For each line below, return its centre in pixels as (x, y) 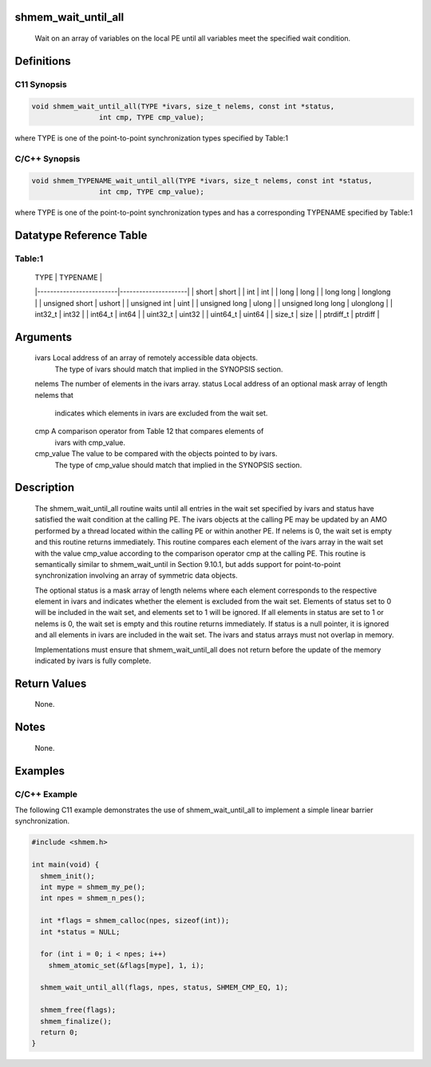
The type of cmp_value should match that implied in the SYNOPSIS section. (178, 465)
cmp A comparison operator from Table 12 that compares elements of (149, 431)
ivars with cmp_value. (90, 442)
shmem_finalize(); (76, 1021)
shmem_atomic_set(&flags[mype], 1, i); (127, 965)
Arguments (43, 337)
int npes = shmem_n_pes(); (93, 898)
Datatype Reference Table (81, 235)
